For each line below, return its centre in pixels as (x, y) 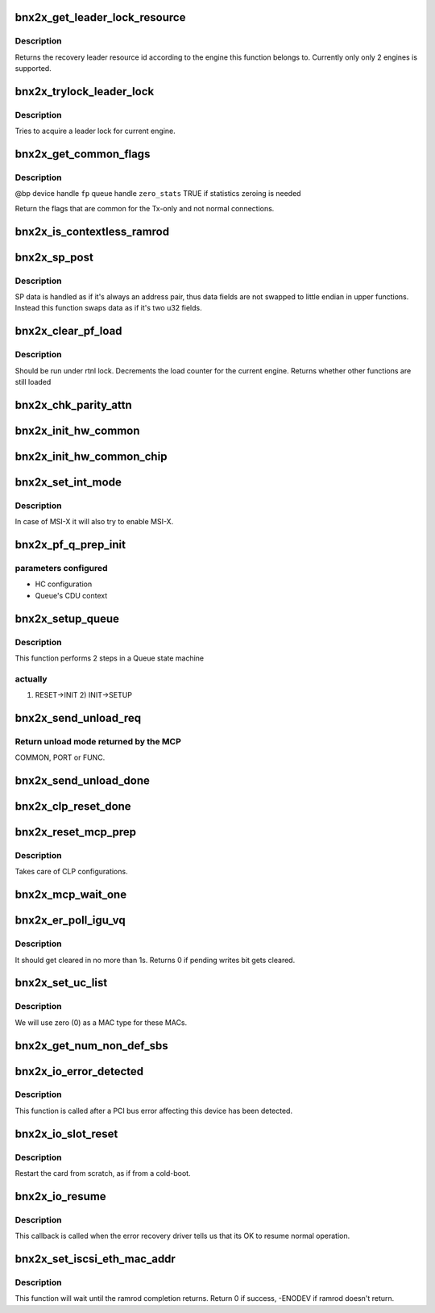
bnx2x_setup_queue (67, 618)
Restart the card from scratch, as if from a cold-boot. (103, 1173)
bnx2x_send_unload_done (83, 780)
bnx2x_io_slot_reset (66, 1134)
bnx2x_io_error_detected (79, 1071)
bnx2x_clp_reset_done (73, 806)
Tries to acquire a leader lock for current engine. (95, 131)
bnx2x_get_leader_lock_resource (100, 17)
